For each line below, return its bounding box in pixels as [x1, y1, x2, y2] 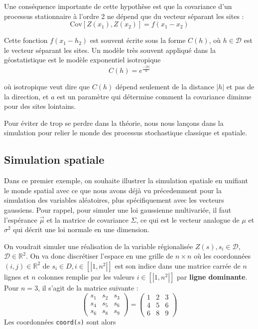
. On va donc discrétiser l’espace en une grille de [25, 251, 173, 261]
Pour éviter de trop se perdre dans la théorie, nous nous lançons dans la [4, 117, 224, 128]
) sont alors [80, 316, 116, 327]
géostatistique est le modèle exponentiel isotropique [4, 54, 161, 65]
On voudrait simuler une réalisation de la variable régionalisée [4, 241, 193, 251]
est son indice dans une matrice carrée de [115, 260, 241, 271]
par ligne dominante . [177, 271, 248, 282]
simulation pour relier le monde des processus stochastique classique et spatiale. [4, 127, 248, 138]
